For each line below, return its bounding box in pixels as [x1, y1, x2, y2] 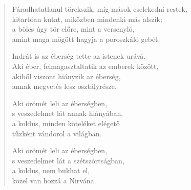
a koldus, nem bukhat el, [12, 165, 90, 176]
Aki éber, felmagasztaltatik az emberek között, [12, 60, 159, 71]
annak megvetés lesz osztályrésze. [12, 81, 117, 91]
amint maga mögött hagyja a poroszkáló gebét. [12, 33, 160, 44]
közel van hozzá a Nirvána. [12, 175, 96, 185]
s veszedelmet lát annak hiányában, [12, 108, 123, 118]
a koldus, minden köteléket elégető [12, 117, 120, 128]
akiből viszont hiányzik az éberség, [12, 70, 121, 81]
